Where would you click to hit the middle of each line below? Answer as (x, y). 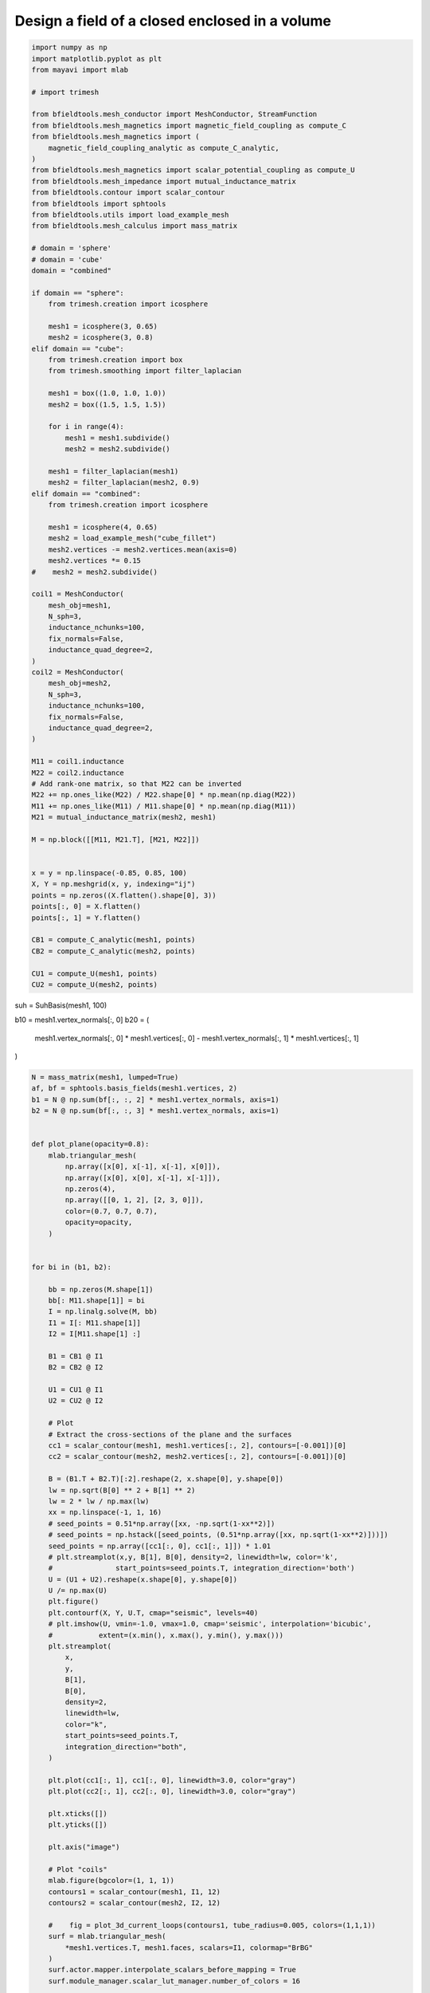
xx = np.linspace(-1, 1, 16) (105, 1512)
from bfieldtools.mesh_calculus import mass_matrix (135, 226)
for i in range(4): (86, 427)
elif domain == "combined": (86, 493)
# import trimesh (65, 92)
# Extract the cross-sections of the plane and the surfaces (170, 1434)
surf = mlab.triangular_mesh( (107, 1936)
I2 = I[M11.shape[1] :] (94, 1334)
